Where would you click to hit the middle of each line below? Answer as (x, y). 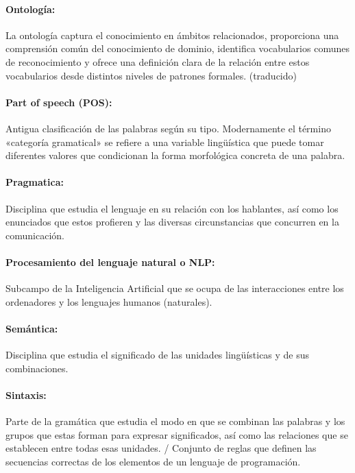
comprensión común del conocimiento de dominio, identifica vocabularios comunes (177, 48)
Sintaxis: (26, 395)
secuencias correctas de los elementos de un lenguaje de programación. (153, 461)
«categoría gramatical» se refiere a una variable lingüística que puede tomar (165, 142)
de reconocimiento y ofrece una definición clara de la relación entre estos (158, 61)
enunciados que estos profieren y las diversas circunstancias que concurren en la (172, 222)
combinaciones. (37, 368)
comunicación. (35, 235)
